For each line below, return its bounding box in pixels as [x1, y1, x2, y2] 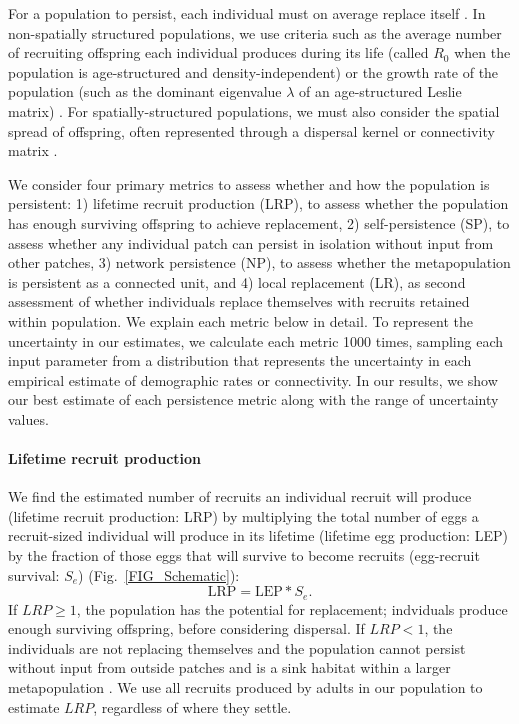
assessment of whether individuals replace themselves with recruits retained [8, 291, 470, 312]
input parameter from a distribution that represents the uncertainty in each [8, 350, 472, 371]
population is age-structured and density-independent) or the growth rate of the [8, 61, 499, 82]
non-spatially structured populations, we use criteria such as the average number [8, 22, 502, 43]
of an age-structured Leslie [299, 81, 462, 102]
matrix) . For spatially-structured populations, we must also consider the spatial [8, 100, 500, 121]
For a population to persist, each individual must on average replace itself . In [8, 3, 486, 23]
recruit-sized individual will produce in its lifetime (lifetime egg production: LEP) [8, 525, 508, 546]
